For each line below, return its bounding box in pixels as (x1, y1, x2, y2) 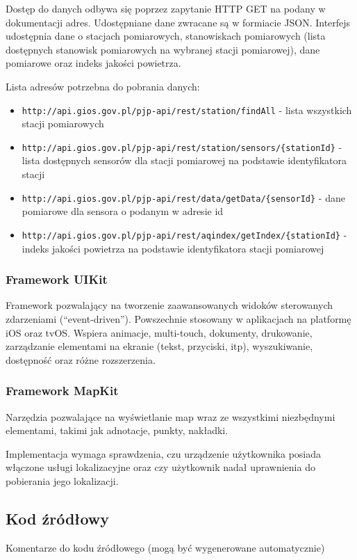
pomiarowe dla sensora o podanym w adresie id (22, 204, 224, 218)
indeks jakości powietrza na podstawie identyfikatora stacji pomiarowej (22, 241, 324, 255)
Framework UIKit (6, 271, 108, 288)
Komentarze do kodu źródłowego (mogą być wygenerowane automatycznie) (6, 540, 325, 554)
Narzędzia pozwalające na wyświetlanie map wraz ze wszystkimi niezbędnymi (6, 409, 335, 424)
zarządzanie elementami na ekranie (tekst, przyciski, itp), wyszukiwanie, (6, 339, 313, 353)
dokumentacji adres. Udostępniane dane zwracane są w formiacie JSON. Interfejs (6, 15, 351, 29)
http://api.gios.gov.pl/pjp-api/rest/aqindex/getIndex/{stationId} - (22, 227, 347, 241)
